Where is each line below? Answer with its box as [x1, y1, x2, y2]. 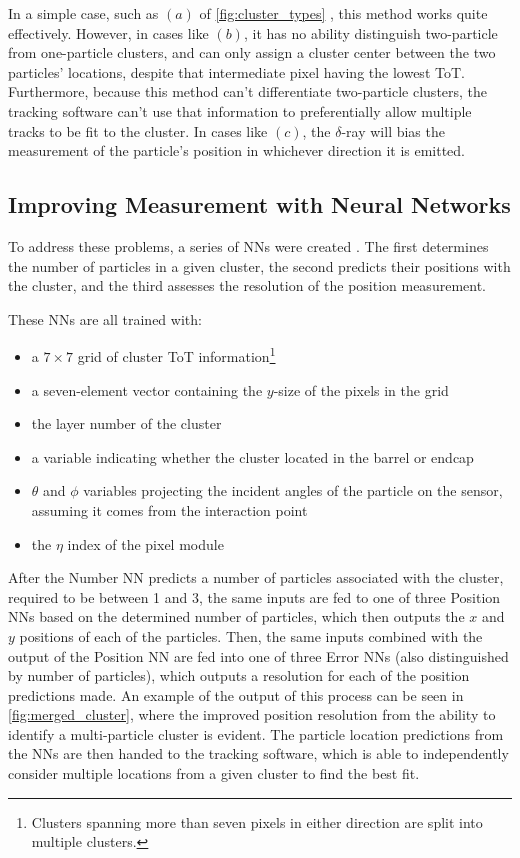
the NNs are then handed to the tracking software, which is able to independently [8, 743, 509, 764]
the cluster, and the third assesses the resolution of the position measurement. [8, 275, 486, 296]
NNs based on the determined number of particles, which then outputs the [8, 606, 465, 627]
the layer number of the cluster [31, 413, 222, 434]
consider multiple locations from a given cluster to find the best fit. [8, 763, 420, 784]
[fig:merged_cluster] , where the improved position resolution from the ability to [8, 704, 496, 725]
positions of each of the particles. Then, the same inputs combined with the [19, 625, 483, 646]
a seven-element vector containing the [31, 379, 263, 400]
